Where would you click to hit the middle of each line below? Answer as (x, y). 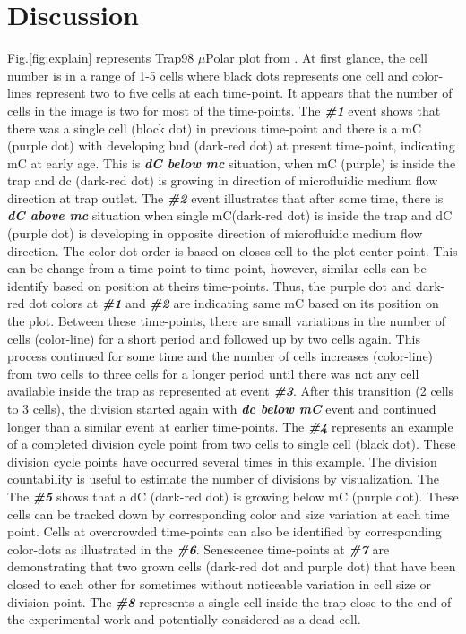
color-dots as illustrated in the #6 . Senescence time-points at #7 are (198, 548)
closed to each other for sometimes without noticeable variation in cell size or (219, 583)
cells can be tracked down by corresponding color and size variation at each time (229, 514)
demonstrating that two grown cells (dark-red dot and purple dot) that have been (232, 566)
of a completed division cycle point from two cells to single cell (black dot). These (232, 444)
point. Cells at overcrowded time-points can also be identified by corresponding (224, 531)
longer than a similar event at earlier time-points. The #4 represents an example (230, 426)
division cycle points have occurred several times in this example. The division (222, 461)
